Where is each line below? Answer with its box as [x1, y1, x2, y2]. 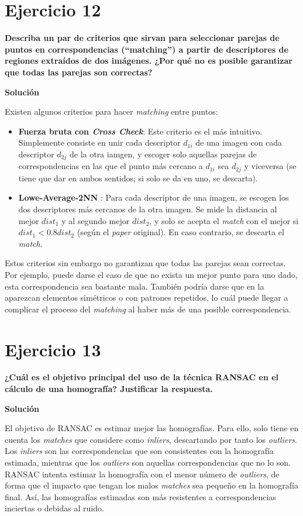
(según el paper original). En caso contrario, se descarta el [77, 226, 284, 238]
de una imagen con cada [195, 136, 283, 149]
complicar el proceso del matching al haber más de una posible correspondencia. [5, 302, 291, 315]
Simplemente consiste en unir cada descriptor [18, 136, 181, 149]
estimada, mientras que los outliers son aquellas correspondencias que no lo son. [5, 456, 291, 468]
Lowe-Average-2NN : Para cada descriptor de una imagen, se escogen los [18, 191, 289, 204]
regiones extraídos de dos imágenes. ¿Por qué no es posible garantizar [5, 54, 292, 67]
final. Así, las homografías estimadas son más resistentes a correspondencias [5, 490, 276, 503]
